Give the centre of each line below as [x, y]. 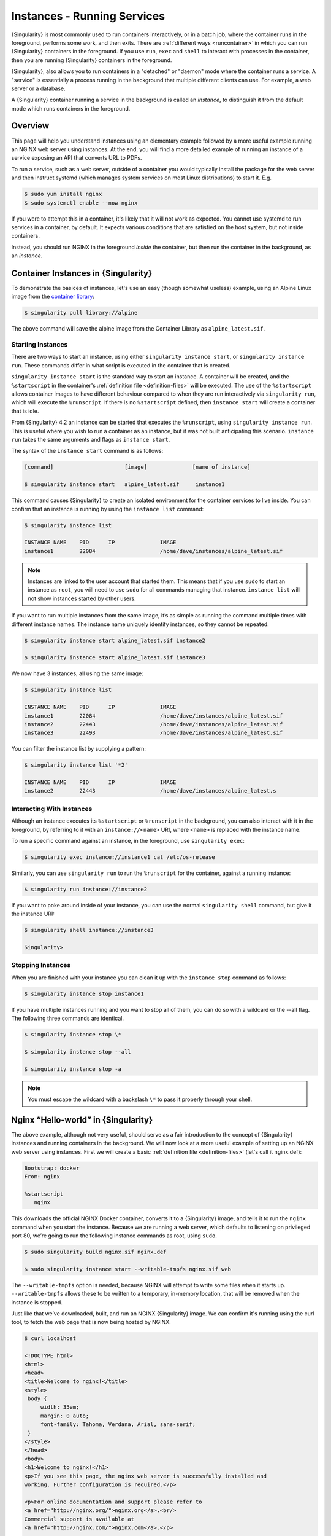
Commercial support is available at [79, 1519]
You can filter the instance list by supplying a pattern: [79, 749]
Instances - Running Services [88, 16]
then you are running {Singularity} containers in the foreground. [92, 60]
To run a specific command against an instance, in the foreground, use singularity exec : [128, 840]
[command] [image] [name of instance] [137, 467]
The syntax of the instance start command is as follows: [87, 451]
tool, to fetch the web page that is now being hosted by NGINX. [91, 1322]
